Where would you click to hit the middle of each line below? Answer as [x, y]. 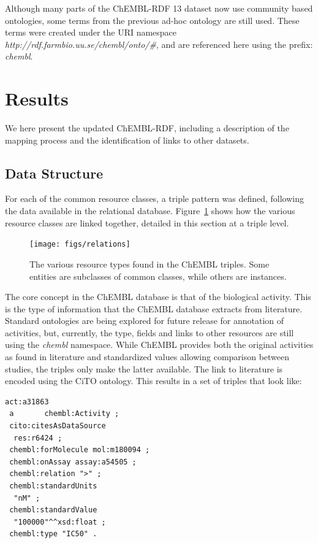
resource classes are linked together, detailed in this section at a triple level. [147, 222]
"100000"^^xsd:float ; [60, 522]
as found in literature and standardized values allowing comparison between [147, 357]
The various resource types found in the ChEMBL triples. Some [150, 264]
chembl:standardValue [53, 510]
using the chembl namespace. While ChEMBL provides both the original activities [159, 345]
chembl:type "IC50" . [53, 534]
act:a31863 [27, 402]
